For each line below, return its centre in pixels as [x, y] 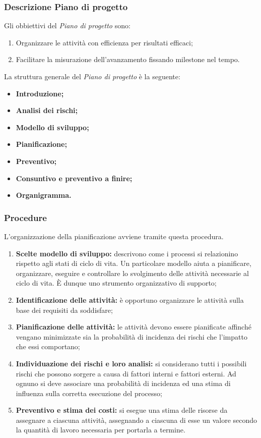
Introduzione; [40, 93]
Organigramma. [44, 195]
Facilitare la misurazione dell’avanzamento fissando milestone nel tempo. [128, 59]
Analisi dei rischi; [47, 110]
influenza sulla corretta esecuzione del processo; [89, 393]
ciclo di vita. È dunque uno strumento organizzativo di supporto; [116, 283]
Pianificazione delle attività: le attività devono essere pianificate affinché [134, 327]
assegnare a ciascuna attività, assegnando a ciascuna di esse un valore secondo [137, 420]
